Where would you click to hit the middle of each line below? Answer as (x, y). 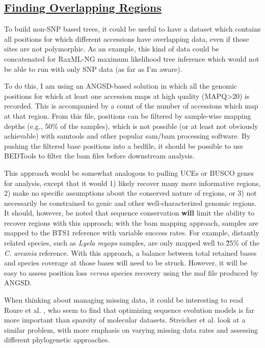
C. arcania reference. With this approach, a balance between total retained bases (130, 252)
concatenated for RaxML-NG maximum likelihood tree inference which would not (132, 58)
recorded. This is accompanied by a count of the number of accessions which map (131, 106)
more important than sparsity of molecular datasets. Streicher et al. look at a (125, 320)
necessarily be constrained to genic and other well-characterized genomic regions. (130, 203)
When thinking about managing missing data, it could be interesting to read (124, 300)
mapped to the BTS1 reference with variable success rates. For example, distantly (132, 233)
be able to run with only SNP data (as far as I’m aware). (93, 69)
